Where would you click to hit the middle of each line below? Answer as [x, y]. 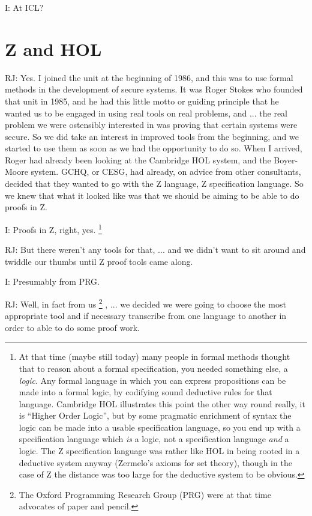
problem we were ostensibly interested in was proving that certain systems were [151, 125]
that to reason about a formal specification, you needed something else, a [153, 368]
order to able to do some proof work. [73, 327]
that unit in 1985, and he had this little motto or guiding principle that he [142, 101]
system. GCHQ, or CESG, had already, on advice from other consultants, [166, 171]
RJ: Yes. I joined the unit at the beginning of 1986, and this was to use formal [149, 77]
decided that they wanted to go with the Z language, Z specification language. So [154, 184]
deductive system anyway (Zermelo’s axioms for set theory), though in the [155, 462]
